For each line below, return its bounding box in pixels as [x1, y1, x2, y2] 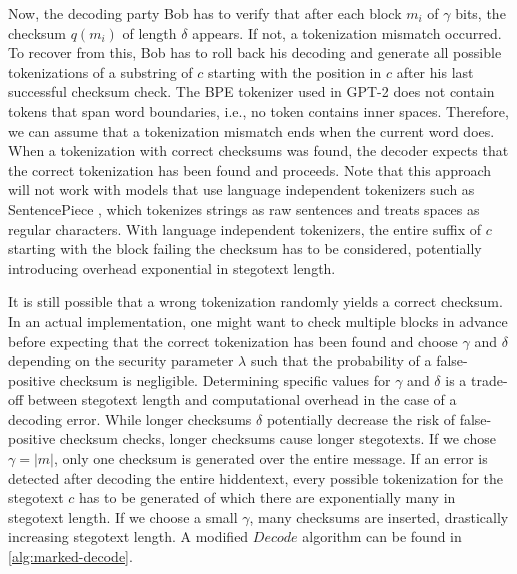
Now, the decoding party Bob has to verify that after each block [8, 3, 402, 23]
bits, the [455, 3, 506, 23]
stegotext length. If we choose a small [8, 506, 238, 527]
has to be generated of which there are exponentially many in [79, 487, 456, 508]
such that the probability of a [250, 350, 432, 371]
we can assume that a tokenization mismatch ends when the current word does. [8, 120, 495, 141]
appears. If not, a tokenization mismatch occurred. [192, 22, 502, 43]
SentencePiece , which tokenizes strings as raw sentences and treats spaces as [8, 198, 480, 219]
